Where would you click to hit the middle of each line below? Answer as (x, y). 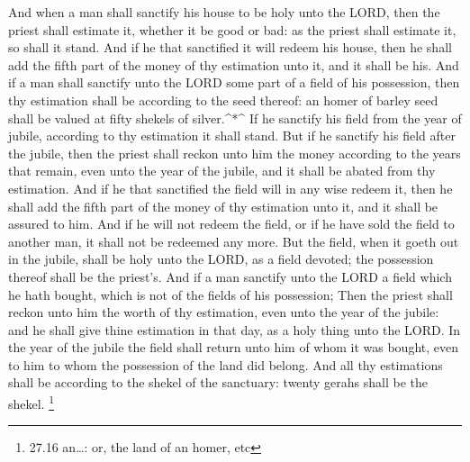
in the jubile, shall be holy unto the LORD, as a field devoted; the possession (221, 259)
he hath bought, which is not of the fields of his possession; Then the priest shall (230, 294)
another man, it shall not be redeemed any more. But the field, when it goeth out (234, 241)
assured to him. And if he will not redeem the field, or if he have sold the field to (231, 224)
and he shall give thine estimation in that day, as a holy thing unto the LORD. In (235, 329)
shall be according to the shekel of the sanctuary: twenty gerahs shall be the (218, 382)
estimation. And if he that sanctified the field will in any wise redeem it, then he (230, 188)
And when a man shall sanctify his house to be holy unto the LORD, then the (224, 12)
